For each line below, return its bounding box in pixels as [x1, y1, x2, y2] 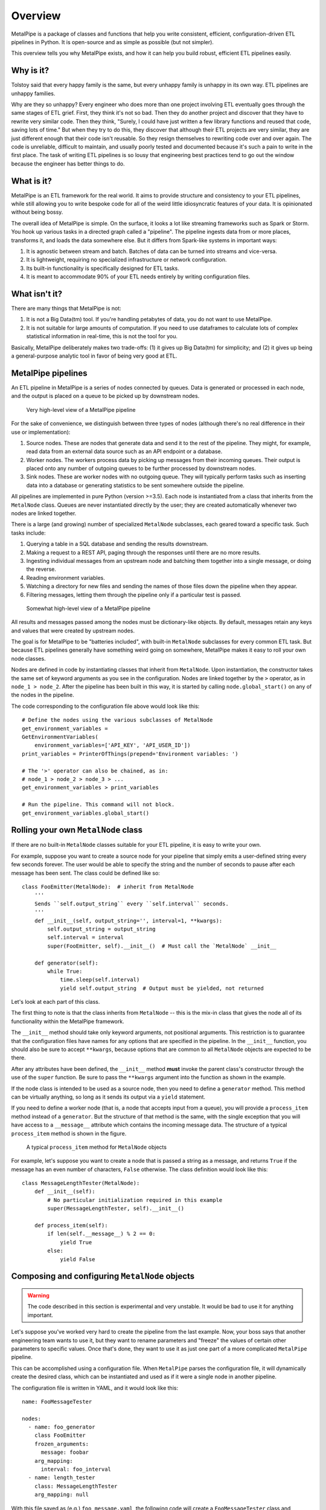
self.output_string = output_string [47, 925, 156, 933]
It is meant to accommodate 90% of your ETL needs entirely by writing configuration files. [26, 273, 251, 280]
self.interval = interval [47, 934, 124, 941]
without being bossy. [11, 208, 63, 216]
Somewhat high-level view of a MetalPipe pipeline [26, 605, 151, 612]
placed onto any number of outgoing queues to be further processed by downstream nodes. [26, 465, 256, 472]
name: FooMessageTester [22, 1398, 92, 1405]
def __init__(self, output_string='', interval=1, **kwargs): [34, 917, 223, 924]
